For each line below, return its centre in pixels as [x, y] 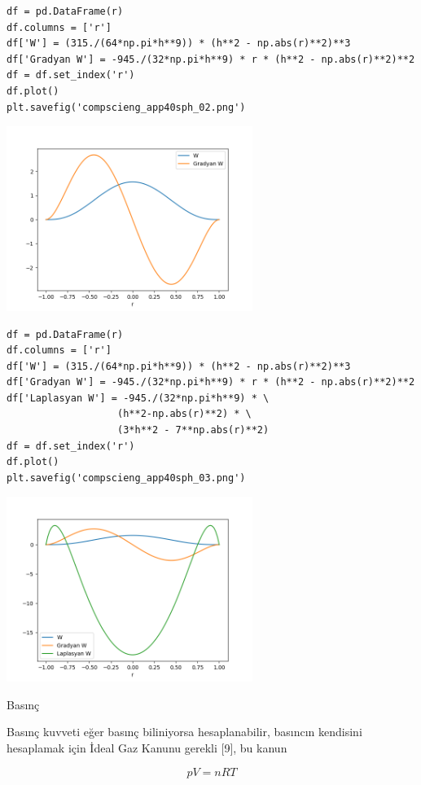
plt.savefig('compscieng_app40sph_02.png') [126, 107]
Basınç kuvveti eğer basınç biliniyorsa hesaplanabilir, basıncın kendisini [184, 732]
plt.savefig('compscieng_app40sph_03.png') [126, 478]
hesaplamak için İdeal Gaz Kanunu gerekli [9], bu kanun [147, 748]
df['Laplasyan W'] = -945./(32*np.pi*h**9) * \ [138, 398]
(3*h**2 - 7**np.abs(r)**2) [193, 430]
